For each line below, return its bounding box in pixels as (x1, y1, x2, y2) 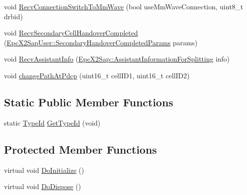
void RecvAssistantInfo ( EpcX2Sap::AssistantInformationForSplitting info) (4, 54, 230, 64)
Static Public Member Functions (4, 94, 174, 109)
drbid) (4, 11, 23, 21)
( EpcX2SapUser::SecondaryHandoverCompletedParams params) (4, 37, 198, 47)
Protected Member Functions (4, 141, 157, 157)
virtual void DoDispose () (4, 181, 81, 192)
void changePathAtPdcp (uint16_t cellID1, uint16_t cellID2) (4, 70, 190, 80)
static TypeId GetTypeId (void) (4, 117, 101, 128)
